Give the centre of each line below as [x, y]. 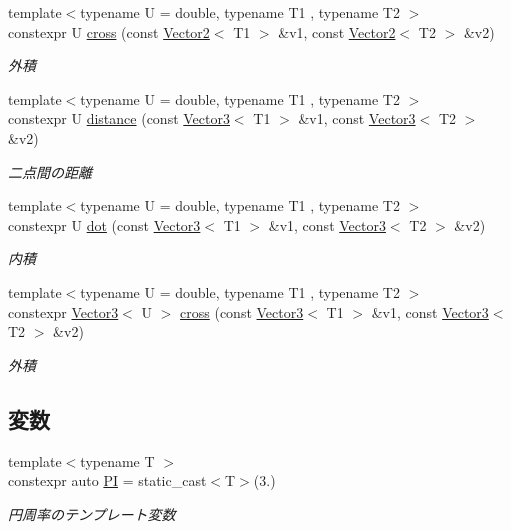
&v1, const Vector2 [337, 31]
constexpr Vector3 [63, 311]
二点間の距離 [50, 171]
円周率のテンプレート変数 [92, 513]
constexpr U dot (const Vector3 [104, 224]
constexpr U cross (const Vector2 [109, 31]
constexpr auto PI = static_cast [107, 480]
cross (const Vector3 [242, 311]
